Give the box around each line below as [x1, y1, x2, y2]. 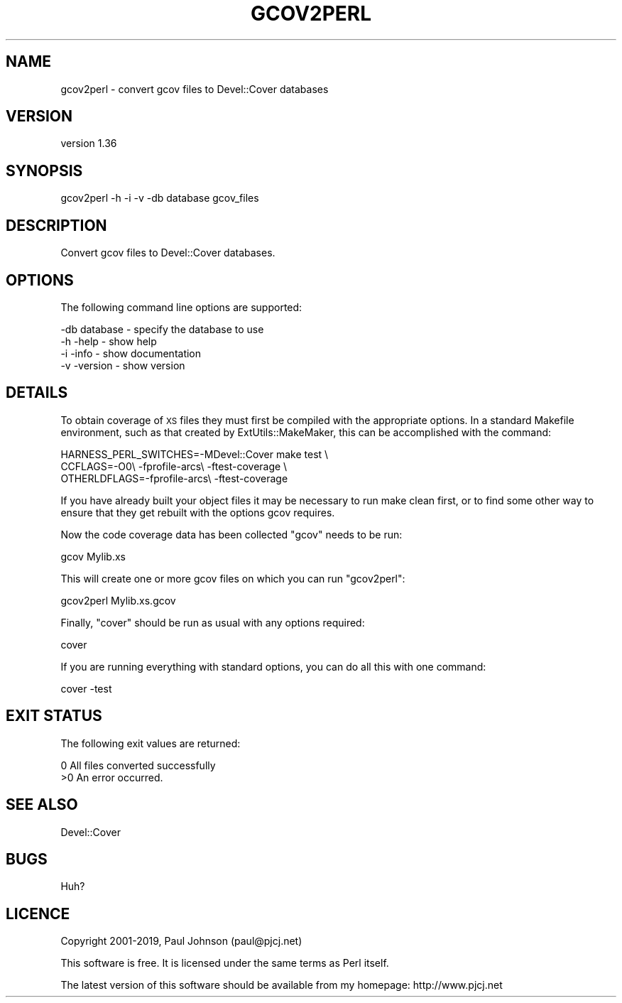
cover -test [60, 682, 112, 695]
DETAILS [6, 384, 68, 402]
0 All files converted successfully [60, 759, 216, 771]
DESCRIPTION [6, 216, 107, 234]
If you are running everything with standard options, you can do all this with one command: [60, 660, 486, 673]
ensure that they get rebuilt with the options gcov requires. [60, 506, 335, 519]
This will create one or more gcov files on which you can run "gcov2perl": [60, 572, 405, 585]
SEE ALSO [6, 796, 78, 814]
